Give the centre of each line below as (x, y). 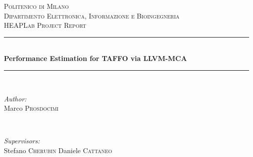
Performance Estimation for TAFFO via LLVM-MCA (96, 58)
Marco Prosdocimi (31, 108)
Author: (15, 98)
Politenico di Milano (36, 6)
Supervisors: (22, 141)
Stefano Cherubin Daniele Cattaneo (58, 150)
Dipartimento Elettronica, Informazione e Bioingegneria (92, 15)
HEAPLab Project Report (45, 25)
